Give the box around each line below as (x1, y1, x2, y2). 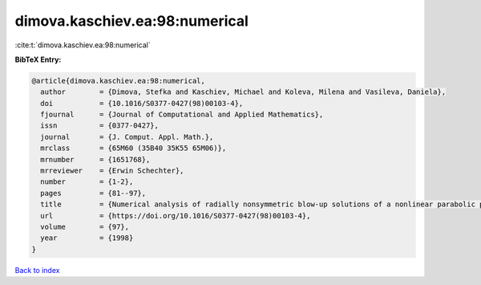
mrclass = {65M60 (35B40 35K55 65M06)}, (40, 144, 227, 153)
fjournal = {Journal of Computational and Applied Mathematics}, (40, 110, 324, 120)
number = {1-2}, (40, 177, 134, 186)
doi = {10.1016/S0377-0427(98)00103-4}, (40, 99, 244, 108)
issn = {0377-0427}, (40, 121, 160, 130)
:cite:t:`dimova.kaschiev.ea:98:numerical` (14, 40, 152, 50)
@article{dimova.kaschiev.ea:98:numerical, (31, 76, 206, 85)
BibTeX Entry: (14, 55, 62, 64)
